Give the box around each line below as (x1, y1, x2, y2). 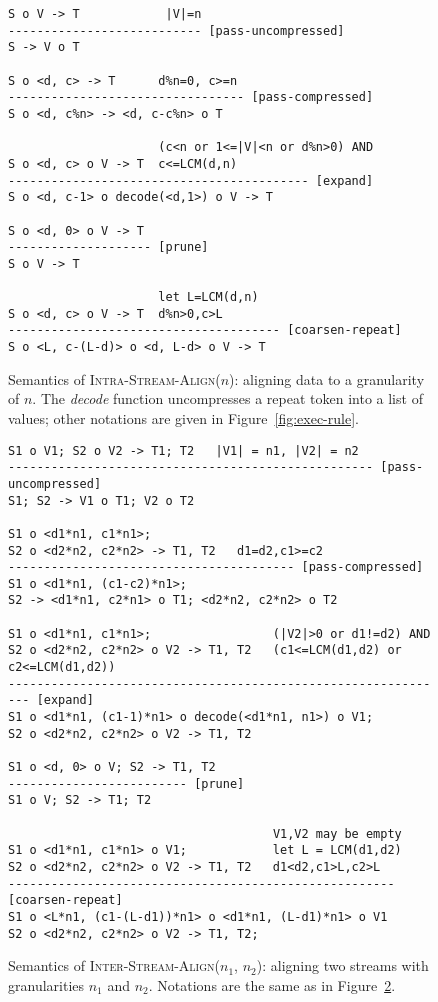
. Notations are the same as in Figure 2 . (148, 974, 396, 995)
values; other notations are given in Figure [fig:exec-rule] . (8, 407, 359, 428)
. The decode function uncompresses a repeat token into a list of (32, 388, 423, 409)
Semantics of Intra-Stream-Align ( (8, 368, 221, 389)
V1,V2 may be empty (272, 826, 402, 841)
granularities (8, 974, 85, 995)
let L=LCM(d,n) (158, 290, 259, 305)
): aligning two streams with (256, 955, 429, 976)
